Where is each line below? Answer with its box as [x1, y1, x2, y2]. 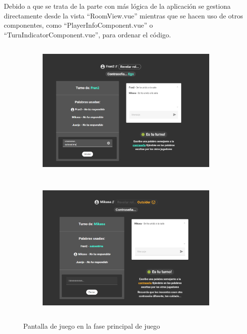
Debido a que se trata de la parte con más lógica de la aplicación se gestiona [4, 1, 231, 11]
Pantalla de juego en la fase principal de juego [23, 320, 160, 331]
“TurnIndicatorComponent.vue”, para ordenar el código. [4, 29, 171, 39]
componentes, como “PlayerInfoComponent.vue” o [4, 20, 153, 30]
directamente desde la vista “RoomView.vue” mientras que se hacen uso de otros [4, 10, 243, 20]
